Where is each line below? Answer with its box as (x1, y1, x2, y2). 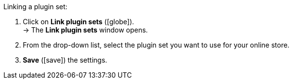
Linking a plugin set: (3, 2, 67, 11)
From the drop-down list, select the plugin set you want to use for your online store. (23, 41, 290, 49)
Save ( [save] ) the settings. (23, 56, 107, 64)
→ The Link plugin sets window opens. (23, 26, 148, 34)
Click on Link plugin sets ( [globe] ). (23, 17, 134, 26)
